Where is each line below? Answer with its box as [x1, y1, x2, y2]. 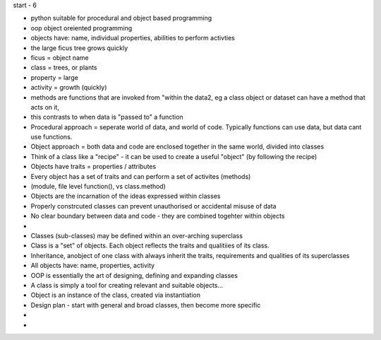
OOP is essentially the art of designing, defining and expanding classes [30, 271, 238, 279]
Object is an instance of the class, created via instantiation [30, 291, 201, 300]
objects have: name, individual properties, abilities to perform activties [30, 34, 236, 42]
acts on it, [30, 102, 60, 111]
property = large [30, 73, 79, 81]
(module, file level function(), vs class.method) [30, 182, 166, 191]
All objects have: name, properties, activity [30, 262, 155, 270]
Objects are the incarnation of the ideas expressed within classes [30, 192, 221, 201]
